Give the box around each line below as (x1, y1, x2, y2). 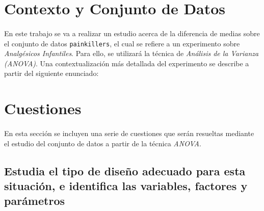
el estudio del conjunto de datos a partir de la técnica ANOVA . (4, 138, 201, 148)
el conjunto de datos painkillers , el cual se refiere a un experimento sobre (4, 38, 240, 48)
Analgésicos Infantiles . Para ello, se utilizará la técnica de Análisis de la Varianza (4, 48, 259, 59)
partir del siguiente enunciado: (4, 68, 99, 78)
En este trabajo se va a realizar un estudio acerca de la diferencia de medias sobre (4, 28, 260, 38)
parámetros (4, 193, 65, 208)
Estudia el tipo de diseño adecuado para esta (4, 163, 246, 178)
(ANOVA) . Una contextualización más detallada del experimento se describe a (4, 58, 249, 68)
